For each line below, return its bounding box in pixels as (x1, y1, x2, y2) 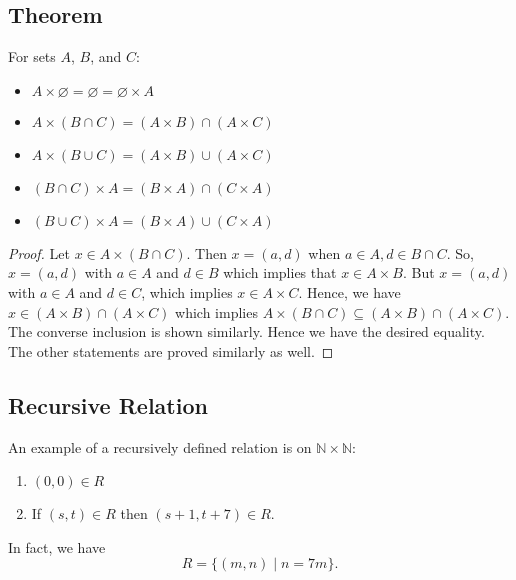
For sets (8, 46, 56, 67)
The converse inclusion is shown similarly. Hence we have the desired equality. (8, 321, 485, 342)
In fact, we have (8, 536, 106, 557)
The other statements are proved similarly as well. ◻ (8, 340, 334, 361)
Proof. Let (8, 242, 70, 263)
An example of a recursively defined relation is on (8, 436, 312, 457)
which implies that (223, 262, 337, 283)
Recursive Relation (8, 389, 208, 420)
